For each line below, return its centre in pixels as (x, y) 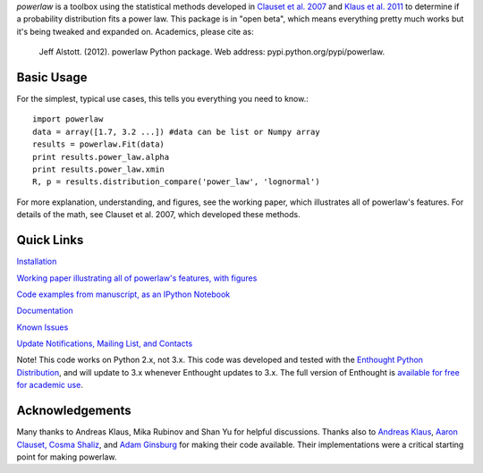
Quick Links (50, 240)
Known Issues (42, 327)
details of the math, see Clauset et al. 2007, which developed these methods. (159, 215)
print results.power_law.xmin (99, 169)
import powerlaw (68, 119)
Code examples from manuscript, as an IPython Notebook (123, 294)
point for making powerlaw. (67, 457)
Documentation (45, 311)
